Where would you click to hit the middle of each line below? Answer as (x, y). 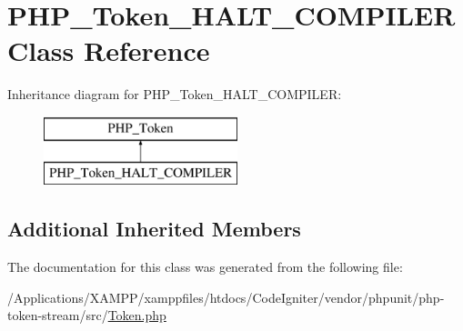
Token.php (137, 315)
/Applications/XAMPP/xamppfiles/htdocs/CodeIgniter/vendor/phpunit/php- (226, 297)
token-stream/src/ (58, 315)
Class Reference (109, 50)
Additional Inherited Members (154, 229)
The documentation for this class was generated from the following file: (205, 267)
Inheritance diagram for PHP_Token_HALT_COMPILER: (175, 94)
